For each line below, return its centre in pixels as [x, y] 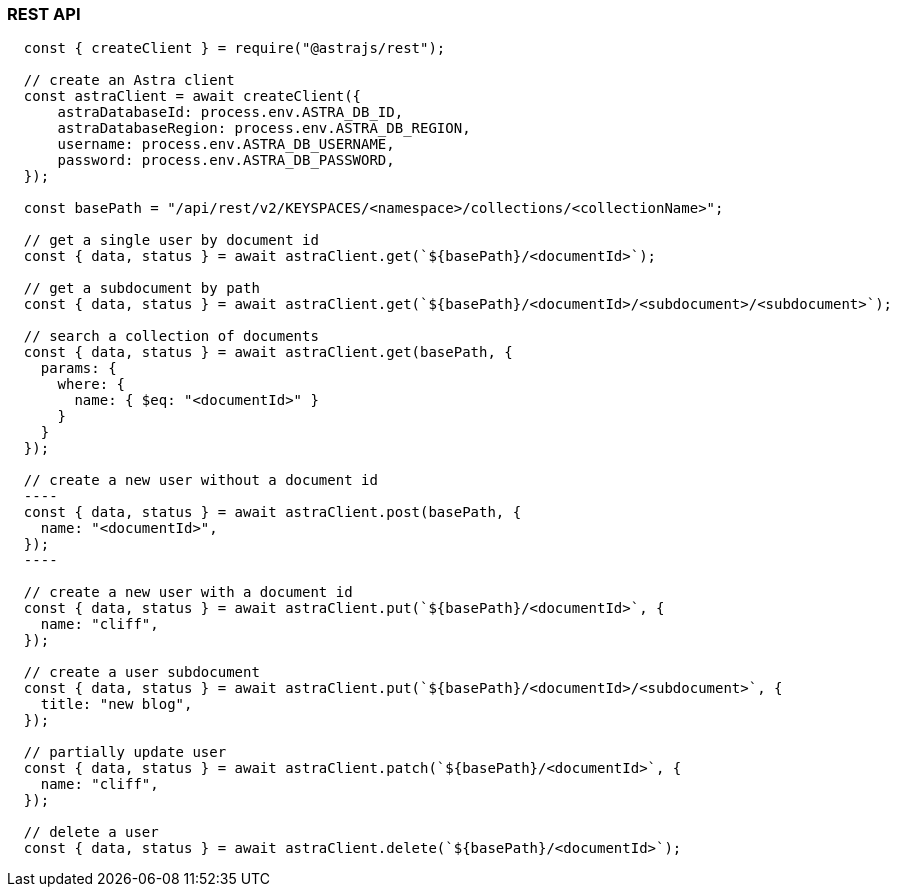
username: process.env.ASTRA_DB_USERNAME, [226, 144]
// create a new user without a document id [200, 480]
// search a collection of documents [171, 336]
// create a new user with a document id [188, 592]
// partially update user [125, 752]
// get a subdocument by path [141, 288]
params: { [78, 368]
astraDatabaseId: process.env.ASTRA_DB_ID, [230, 112]
